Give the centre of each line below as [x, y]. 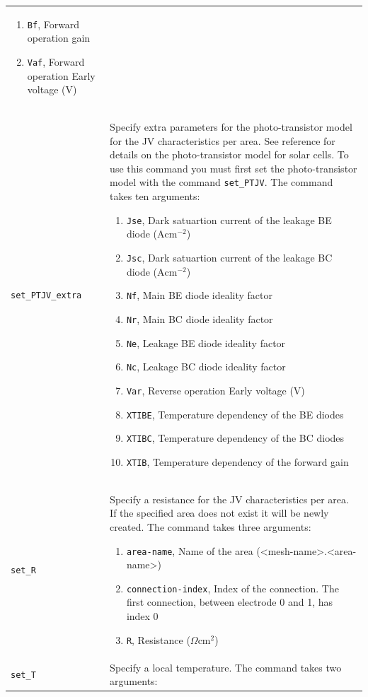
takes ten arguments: [155, 196]
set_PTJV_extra [46, 295]
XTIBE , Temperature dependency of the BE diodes [235, 414]
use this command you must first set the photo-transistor [234, 168]
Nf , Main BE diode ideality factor [200, 295]
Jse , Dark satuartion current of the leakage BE [229, 219]
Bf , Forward [53, 24]
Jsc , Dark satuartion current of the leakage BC [229, 257]
